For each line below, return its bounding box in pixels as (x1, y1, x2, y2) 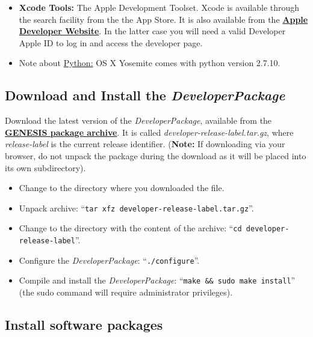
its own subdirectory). (5, 161, 86, 174)
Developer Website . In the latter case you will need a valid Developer (19, 25, 286, 37)
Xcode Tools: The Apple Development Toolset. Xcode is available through (19, 1, 300, 13)
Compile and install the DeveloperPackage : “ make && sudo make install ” (19, 274, 296, 287)
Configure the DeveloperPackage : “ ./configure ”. (19, 254, 200, 266)
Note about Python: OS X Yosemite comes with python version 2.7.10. (19, 56, 280, 69)
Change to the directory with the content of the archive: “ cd (19, 222, 242, 234)
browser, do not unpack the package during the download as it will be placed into (5, 149, 306, 162)
